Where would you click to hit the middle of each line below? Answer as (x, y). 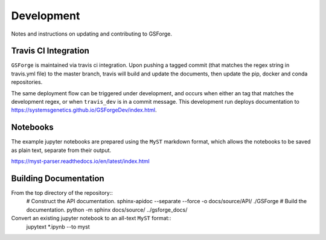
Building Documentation (58, 178)
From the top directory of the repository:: (62, 193)
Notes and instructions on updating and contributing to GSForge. (91, 34)
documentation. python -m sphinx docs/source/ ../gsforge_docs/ (107, 210)
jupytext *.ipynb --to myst (58, 227)
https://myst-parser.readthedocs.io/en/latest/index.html (81, 161)
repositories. (27, 82)
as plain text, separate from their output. (61, 150)
